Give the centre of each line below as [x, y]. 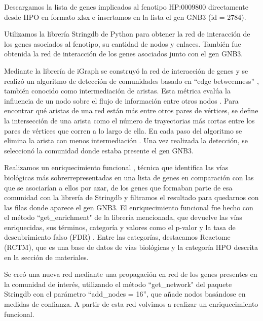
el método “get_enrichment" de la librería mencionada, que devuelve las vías [123, 217]
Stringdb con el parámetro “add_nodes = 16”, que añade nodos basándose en [125, 294]
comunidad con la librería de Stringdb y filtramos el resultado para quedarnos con [131, 197]
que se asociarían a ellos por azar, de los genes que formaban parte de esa [118, 187]
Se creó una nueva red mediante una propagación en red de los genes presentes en [131, 274]
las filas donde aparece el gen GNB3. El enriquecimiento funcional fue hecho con [129, 207]
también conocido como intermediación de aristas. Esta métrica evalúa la [117, 91]
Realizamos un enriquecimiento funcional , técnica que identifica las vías [116, 167]
